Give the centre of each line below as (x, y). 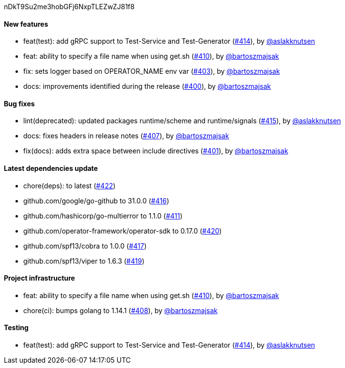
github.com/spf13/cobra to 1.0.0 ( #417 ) (85, 246)
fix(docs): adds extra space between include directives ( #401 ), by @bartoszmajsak (156, 151)
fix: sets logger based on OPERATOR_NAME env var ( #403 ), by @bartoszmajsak (152, 71)
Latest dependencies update (51, 168)
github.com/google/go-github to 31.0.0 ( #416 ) (96, 201)
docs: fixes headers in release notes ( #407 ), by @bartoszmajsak (126, 136)
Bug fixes (19, 103)
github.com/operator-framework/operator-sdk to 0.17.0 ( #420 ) (123, 231)
